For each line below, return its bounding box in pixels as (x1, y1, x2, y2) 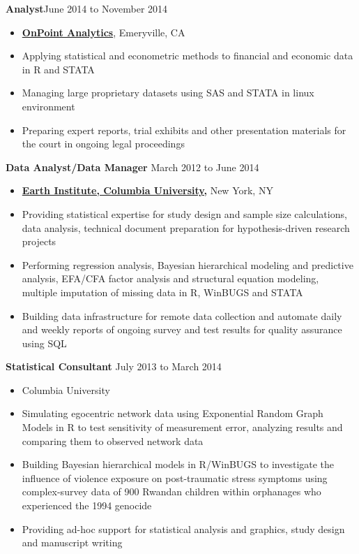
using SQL (22, 335, 67, 350)
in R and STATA (22, 61, 95, 76)
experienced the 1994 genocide (22, 498, 152, 513)
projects (22, 234, 56, 249)
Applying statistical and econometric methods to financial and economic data (22, 48, 353, 63)
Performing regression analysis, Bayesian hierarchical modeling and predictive (22, 257, 353, 272)
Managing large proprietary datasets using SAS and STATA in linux (22, 85, 314, 100)
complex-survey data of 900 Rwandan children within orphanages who (22, 484, 321, 499)
